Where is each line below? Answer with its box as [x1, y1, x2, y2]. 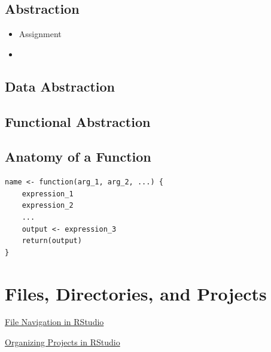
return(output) [22, 236, 82, 245]
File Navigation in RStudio [5, 315, 104, 328]
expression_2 [22, 201, 74, 210]
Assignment [19, 28, 62, 40]
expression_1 [22, 189, 74, 198]
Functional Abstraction [5, 112, 151, 131]
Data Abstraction [5, 77, 115, 95]
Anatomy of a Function [5, 147, 151, 166]
